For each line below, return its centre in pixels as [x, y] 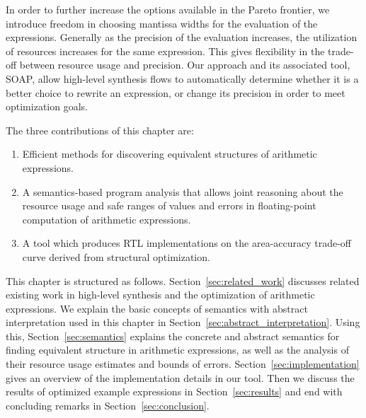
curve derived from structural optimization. [116, 256]
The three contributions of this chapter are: [100, 130]
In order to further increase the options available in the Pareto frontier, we [168, 9]
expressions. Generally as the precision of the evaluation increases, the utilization [182, 37]
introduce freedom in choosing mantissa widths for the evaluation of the [162, 23]
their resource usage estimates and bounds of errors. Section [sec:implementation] [183, 364]
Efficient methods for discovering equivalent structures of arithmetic [170, 154]
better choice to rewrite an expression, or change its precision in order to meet [176, 92]
